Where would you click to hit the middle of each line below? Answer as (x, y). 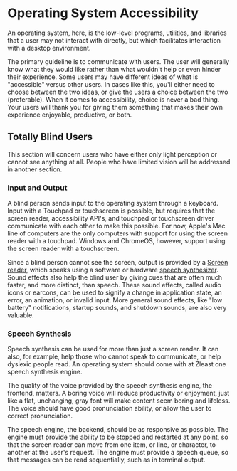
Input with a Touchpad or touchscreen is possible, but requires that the (111, 211)
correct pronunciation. (40, 416)
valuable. (21, 315)
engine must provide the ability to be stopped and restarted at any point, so (118, 437)
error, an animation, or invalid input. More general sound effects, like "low (115, 300)
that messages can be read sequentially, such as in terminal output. (106, 460)
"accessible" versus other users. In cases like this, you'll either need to (111, 84)
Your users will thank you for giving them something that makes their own (115, 107)
